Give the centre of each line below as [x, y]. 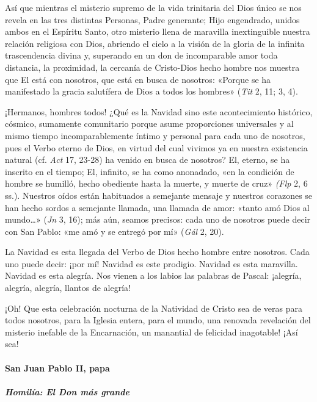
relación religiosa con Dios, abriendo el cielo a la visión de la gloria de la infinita [155, 43]
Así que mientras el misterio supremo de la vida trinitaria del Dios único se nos [153, 7]
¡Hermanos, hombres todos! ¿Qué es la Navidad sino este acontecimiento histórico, [159, 111]
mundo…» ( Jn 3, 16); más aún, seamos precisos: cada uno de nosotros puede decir [158, 219]
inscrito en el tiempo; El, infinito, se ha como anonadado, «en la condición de [150, 171]
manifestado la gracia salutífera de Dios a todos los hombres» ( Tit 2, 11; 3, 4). [151, 91]
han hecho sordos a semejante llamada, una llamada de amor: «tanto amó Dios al [157, 207]
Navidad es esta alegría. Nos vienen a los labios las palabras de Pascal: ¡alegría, [153, 275]
